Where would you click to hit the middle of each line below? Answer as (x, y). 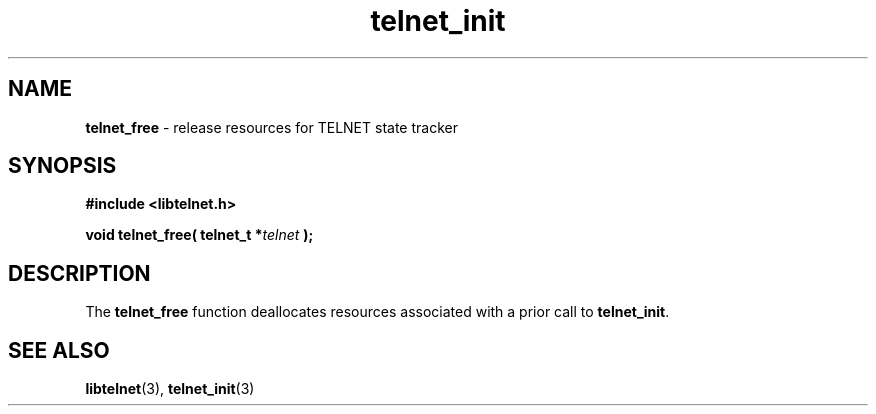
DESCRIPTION (79, 273)
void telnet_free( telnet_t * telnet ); (199, 235)
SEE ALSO (59, 350)
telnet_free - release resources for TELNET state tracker (271, 127)
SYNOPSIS (62, 166)
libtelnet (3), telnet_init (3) (170, 389)
